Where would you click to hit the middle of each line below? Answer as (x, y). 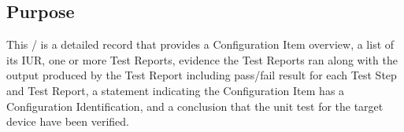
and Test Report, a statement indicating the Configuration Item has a (176, 90)
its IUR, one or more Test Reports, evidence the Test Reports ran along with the (202, 59)
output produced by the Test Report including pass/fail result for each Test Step (202, 75)
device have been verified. (68, 121)
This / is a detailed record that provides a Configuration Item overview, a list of (200, 44)
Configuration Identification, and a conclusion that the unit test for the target (195, 106)
